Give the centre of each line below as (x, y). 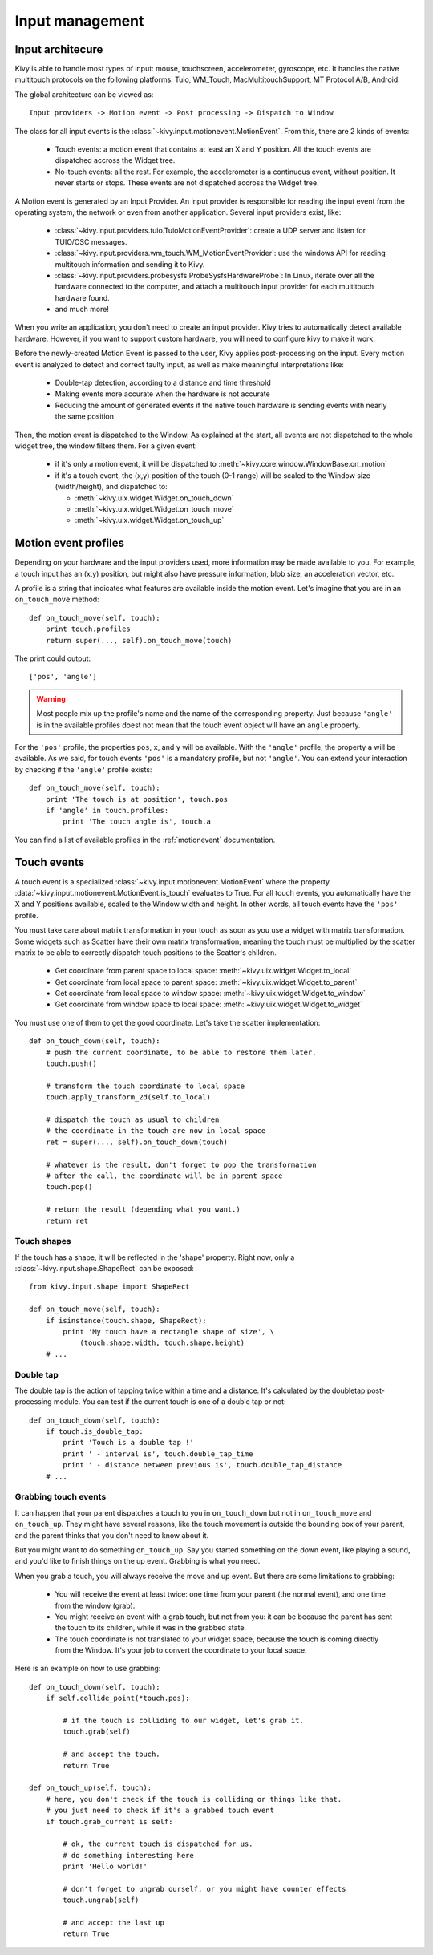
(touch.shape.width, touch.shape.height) (162, 1343)
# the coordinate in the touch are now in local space (156, 1131)
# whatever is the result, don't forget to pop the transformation (181, 1164)
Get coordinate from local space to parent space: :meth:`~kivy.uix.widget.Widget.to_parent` (206, 982)
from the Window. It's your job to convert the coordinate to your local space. (181, 1650)
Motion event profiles (69, 543)
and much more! (82, 310)
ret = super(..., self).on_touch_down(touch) (137, 1142)
